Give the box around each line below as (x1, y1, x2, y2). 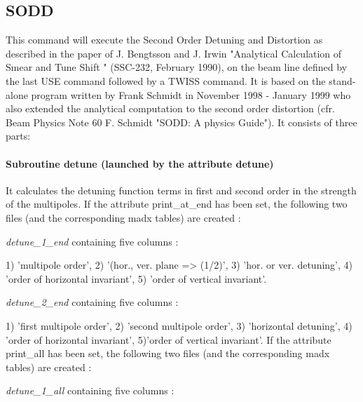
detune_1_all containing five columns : (6, 383, 174, 398)
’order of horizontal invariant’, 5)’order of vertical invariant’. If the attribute (6, 332, 331, 347)
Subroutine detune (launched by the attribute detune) (6, 156, 274, 170)
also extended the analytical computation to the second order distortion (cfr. (6, 101, 335, 116)
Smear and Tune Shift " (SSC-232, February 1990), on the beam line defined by (6, 60, 348, 74)
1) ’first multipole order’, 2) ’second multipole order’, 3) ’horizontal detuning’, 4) (6, 318, 352, 333)
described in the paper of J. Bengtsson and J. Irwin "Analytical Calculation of (6, 46, 342, 60)
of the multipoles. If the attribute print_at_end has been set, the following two (6, 196, 348, 211)
